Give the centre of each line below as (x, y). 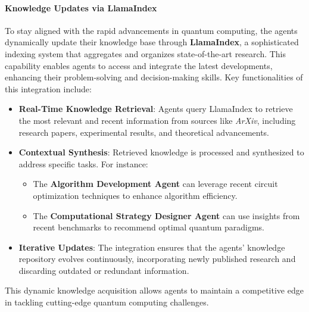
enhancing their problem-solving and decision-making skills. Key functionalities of (154, 77)
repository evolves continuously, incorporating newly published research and (157, 259)
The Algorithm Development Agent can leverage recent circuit (155, 184)
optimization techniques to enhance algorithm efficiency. (135, 195)
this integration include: (48, 88)
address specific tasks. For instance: (83, 163)
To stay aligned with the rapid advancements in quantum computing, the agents (151, 30)
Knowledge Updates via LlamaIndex (81, 7)
